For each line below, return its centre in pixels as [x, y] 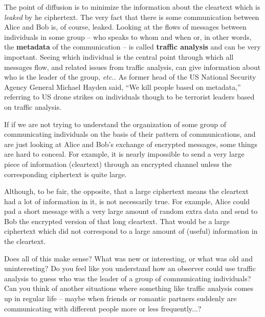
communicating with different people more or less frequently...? [103, 308]
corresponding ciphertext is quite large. [65, 174]
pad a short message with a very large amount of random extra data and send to [131, 211]
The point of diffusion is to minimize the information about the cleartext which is [132, 7]
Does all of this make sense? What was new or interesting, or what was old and [129, 258]
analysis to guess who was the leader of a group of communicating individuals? [128, 278]
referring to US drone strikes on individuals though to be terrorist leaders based [129, 97]
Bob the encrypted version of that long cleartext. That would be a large [117, 221]
